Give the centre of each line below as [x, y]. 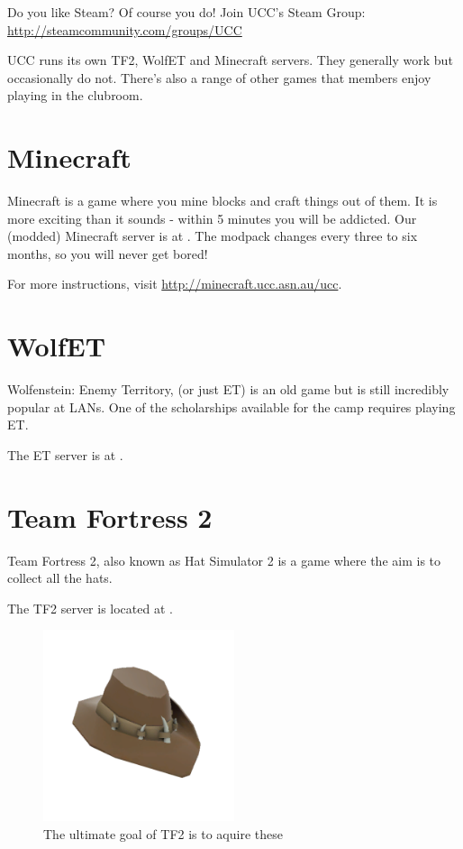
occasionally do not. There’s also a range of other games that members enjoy [219, 77]
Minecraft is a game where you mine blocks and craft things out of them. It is [222, 201]
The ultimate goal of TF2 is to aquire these [163, 834]
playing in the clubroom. [75, 95]
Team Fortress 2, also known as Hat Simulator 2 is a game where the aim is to [224, 560]
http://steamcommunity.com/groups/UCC [125, 29]
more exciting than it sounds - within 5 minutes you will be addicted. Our [212, 218]
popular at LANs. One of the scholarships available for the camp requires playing [231, 406]
